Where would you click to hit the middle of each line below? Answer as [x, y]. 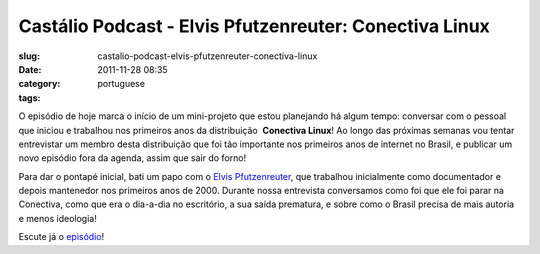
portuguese [121, 84]
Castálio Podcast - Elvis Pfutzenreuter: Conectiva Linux [254, 26]
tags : [29, 97]
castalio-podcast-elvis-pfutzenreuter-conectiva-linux [207, 56]
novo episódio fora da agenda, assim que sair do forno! [132, 158]
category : [39, 84]
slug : [29, 56]
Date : [30, 69]
